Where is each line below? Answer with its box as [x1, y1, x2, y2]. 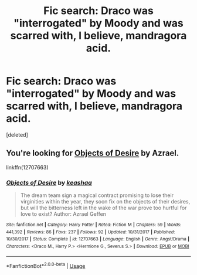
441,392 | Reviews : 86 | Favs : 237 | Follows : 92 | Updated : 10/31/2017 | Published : [6, 229, 175, 235]
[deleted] [6, 131, 28, 138]
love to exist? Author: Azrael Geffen [20, 211, 107, 218]
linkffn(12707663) [6, 164, 49, 171]
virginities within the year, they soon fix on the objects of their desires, [20, 198, 191, 205]
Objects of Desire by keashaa [6, 178, 92, 186]
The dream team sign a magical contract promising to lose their [20, 192, 174, 199]
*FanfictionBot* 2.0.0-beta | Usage [6, 261, 86, 269]
